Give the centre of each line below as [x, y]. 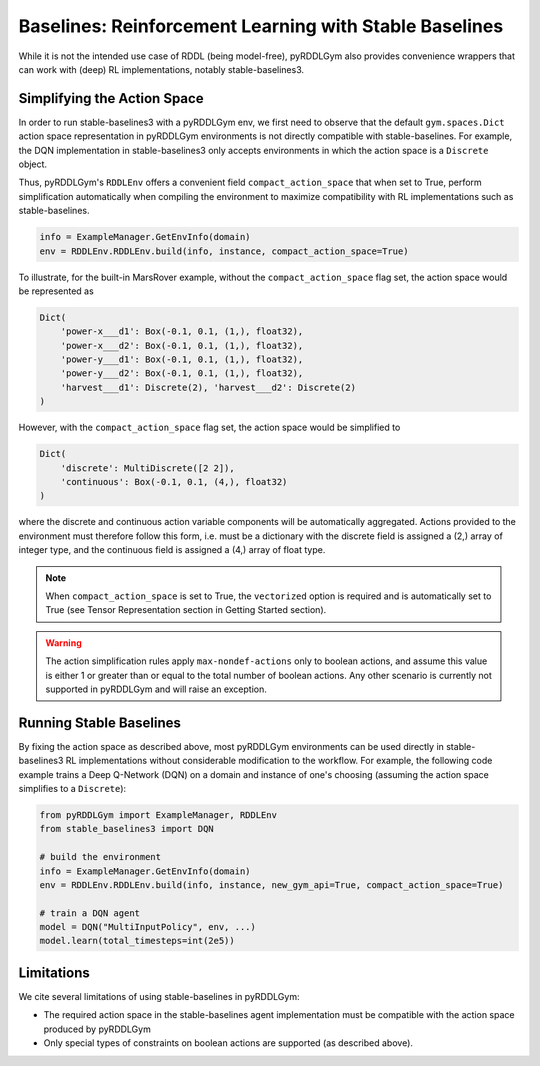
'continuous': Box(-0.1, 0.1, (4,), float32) [174, 482]
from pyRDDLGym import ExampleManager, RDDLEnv [158, 814]
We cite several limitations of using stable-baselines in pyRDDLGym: [159, 996]
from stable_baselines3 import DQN [126, 829]
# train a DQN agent [89, 913]
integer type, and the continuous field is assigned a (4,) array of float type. [172, 550]
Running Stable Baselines [100, 722]
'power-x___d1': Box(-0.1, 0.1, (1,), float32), [182, 331]
